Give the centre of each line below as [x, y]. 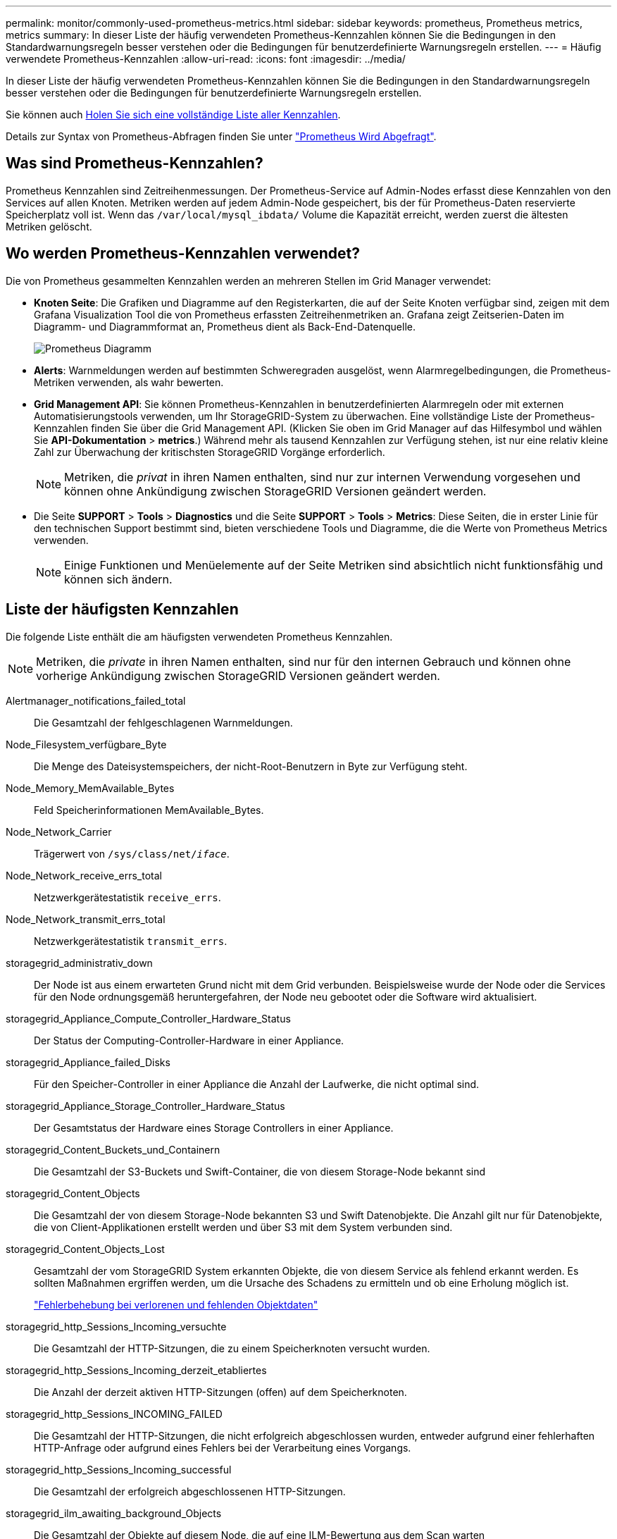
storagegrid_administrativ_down [79, 963]
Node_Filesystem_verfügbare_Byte [86, 744]
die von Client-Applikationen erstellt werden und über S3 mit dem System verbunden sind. [243, 1227]
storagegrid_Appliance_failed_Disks [88, 1062]
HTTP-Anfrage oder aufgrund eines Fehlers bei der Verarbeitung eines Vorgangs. [223, 1447]
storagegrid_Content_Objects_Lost [85, 1249]
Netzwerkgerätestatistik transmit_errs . [131, 941]
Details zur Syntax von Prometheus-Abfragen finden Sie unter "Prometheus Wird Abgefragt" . [221, 136]
